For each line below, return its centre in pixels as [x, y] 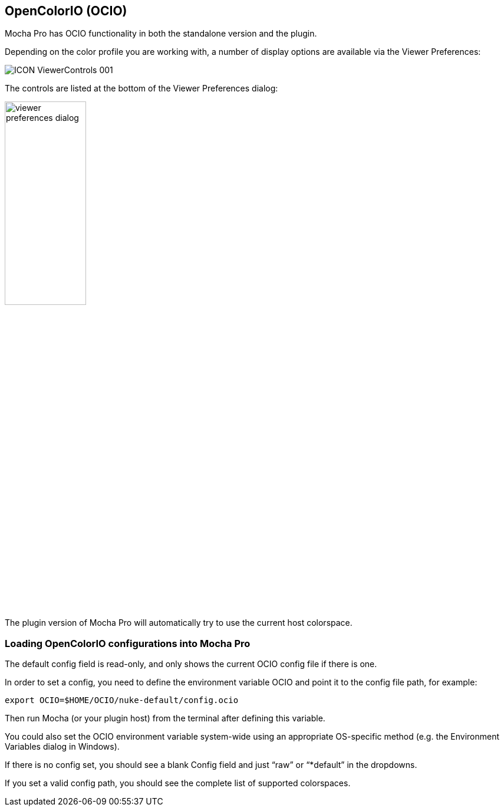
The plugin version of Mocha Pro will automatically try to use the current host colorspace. [179, 623]
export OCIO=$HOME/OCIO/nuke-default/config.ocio [122, 700]
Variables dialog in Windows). [62, 746]
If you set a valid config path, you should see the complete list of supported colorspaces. [178, 783]
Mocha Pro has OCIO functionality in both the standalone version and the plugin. [161, 34]
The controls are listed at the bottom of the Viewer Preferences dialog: [141, 88]
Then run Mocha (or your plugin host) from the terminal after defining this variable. [165, 718]
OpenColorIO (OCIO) [66, 11]
